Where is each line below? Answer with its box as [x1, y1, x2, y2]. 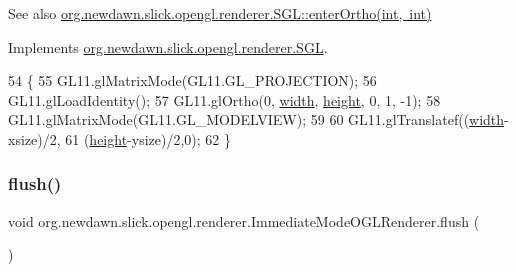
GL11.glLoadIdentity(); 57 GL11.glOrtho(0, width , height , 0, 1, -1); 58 [8, 89, 441, 110]
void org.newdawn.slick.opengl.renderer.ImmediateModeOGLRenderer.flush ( [8, 210, 480, 231]
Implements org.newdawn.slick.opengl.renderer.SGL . [8, 36, 328, 57]
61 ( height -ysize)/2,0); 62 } [65, 128, 231, 149]
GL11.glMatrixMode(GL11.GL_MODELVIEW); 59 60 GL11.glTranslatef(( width [8, 109, 505, 130]
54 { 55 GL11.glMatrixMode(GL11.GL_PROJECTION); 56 [8, 70, 377, 91]
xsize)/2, [8, 128, 61, 149]
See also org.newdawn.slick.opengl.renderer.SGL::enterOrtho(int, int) [8, 3, 432, 23]
